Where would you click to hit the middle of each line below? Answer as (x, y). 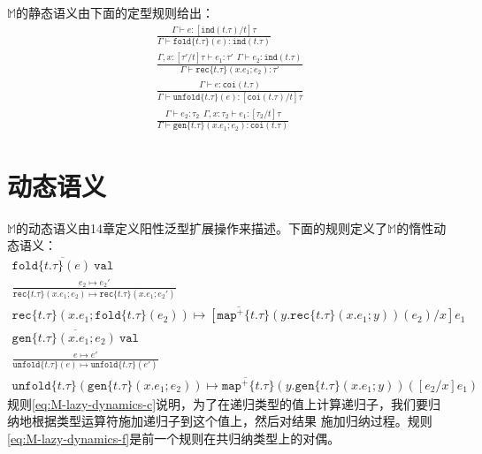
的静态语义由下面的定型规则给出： (115, 12)
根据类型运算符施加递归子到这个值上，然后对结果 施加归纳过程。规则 (232, 421)
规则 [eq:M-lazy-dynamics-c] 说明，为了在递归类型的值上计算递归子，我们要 (218, 403)
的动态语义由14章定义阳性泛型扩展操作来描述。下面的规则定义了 (202, 227)
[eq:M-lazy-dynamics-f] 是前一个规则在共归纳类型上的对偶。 (174, 438)
